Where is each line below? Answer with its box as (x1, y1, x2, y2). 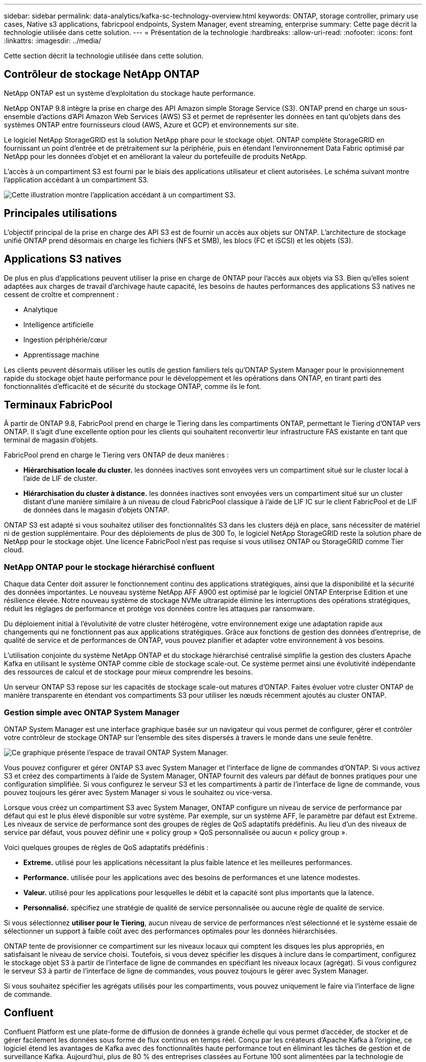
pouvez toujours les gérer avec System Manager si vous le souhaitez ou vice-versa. (4, 788, 272, 796)
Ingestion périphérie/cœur (23, 335, 107, 344)
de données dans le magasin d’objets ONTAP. (23, 506, 169, 514)
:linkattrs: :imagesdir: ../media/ (4, 36, 101, 45)
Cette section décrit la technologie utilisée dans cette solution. (4, 52, 204, 60)
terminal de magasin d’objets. (4, 436, 98, 444)
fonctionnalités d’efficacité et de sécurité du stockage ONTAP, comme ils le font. (4, 382, 262, 390)
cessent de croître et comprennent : (4, 290, 119, 299)
